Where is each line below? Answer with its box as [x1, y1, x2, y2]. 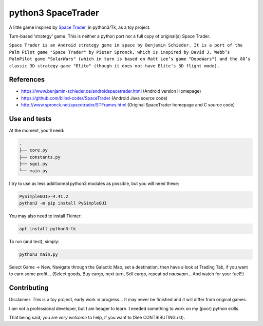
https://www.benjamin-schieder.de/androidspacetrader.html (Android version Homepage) [21, 88, 202, 94]
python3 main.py [19, 251, 58, 257]
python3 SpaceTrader [9, 7, 99, 18]
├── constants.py [19, 154, 61, 160]
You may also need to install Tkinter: [9, 213, 82, 219]
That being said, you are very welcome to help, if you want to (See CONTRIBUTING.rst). [9, 315, 185, 320]
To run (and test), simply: [9, 238, 59, 244]
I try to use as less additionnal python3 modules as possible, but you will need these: [9, 181, 180, 186]
